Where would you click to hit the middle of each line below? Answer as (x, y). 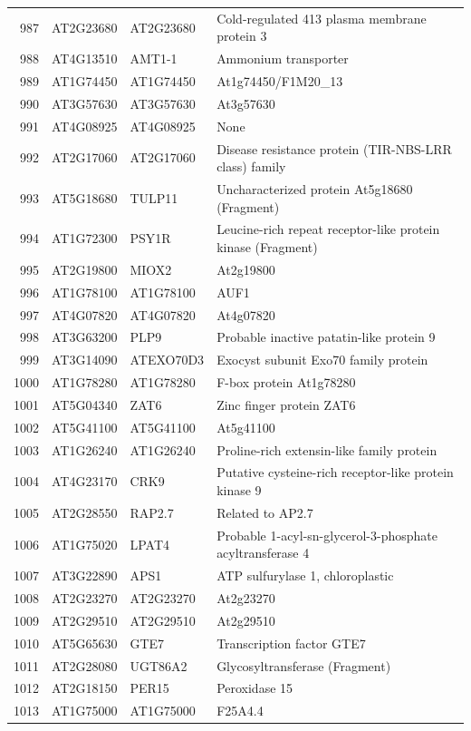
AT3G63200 (85, 337)
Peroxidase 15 (255, 688)
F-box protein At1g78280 (286, 382)
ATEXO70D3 (167, 360)
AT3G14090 (85, 360)
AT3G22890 (85, 575)
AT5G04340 (85, 404)
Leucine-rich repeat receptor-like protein (328, 229)
